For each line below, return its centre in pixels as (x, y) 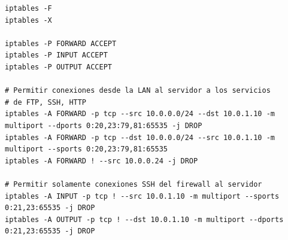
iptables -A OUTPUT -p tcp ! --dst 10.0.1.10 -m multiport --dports (144, 219)
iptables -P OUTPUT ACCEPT (58, 67)
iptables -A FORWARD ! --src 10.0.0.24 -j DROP (101, 161)
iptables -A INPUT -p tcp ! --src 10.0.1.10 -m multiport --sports (142, 196)
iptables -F (28, 8)
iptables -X (28, 20)
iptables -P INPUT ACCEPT (56, 55)
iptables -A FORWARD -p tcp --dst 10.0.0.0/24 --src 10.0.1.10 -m (140, 137)
